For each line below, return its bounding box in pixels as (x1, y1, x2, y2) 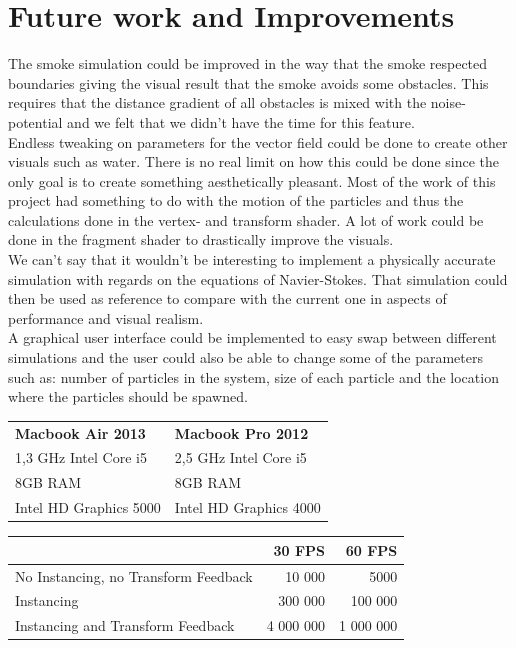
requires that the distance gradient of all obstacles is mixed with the (8, 92, 427, 113)
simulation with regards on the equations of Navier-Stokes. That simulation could (8, 268, 508, 289)
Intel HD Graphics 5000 (15, 497, 161, 518)
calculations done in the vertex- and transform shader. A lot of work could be (8, 209, 484, 230)
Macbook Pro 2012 (174, 422, 309, 443)
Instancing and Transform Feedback (15, 615, 235, 636)
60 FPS (345, 539, 398, 560)
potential (8, 111, 63, 132)
